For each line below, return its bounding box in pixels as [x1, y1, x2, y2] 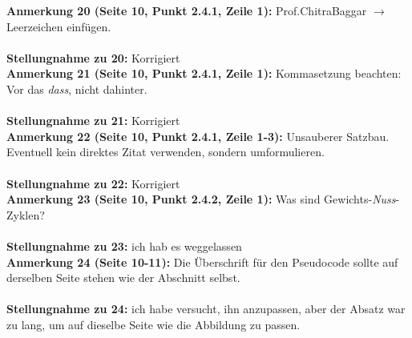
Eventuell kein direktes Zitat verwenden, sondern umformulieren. [6, 143, 325, 160]
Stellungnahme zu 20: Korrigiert [6, 49, 180, 66]
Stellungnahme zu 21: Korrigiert [6, 112, 180, 129]
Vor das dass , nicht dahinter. [6, 80, 147, 97]
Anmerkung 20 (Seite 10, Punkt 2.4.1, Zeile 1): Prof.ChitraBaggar [6, 2, 367, 18]
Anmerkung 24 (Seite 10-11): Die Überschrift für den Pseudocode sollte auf [6, 253, 398, 270]
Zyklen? [6, 206, 45, 223]
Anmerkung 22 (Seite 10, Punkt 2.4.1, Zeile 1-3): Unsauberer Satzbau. [6, 127, 390, 144]
